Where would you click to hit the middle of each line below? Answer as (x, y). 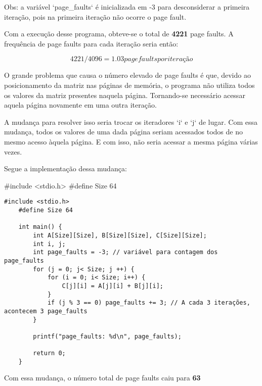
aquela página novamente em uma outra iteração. (80, 105)
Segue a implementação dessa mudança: (65, 168)
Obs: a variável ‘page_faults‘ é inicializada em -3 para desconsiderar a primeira (127, 7)
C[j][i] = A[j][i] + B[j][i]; (113, 286)
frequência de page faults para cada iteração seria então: (91, 43)
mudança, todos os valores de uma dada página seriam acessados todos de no (123, 132)
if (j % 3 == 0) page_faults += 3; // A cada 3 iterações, (149, 303)
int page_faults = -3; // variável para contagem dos (125, 252)
